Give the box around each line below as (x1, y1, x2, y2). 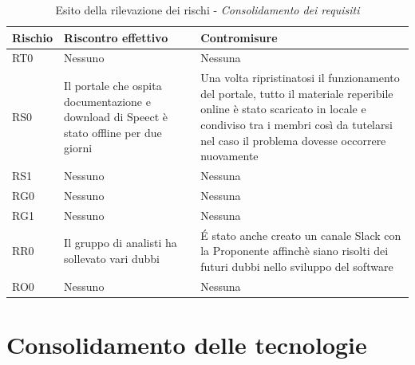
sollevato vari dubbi (64, 250, 160, 267)
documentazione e (64, 92, 151, 109)
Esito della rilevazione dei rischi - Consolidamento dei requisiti (55, 2, 360, 18)
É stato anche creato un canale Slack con (200, 226, 401, 243)
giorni (64, 139, 93, 156)
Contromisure (200, 29, 278, 45)
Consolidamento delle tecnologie (6, 328, 367, 360)
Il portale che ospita (64, 77, 162, 94)
